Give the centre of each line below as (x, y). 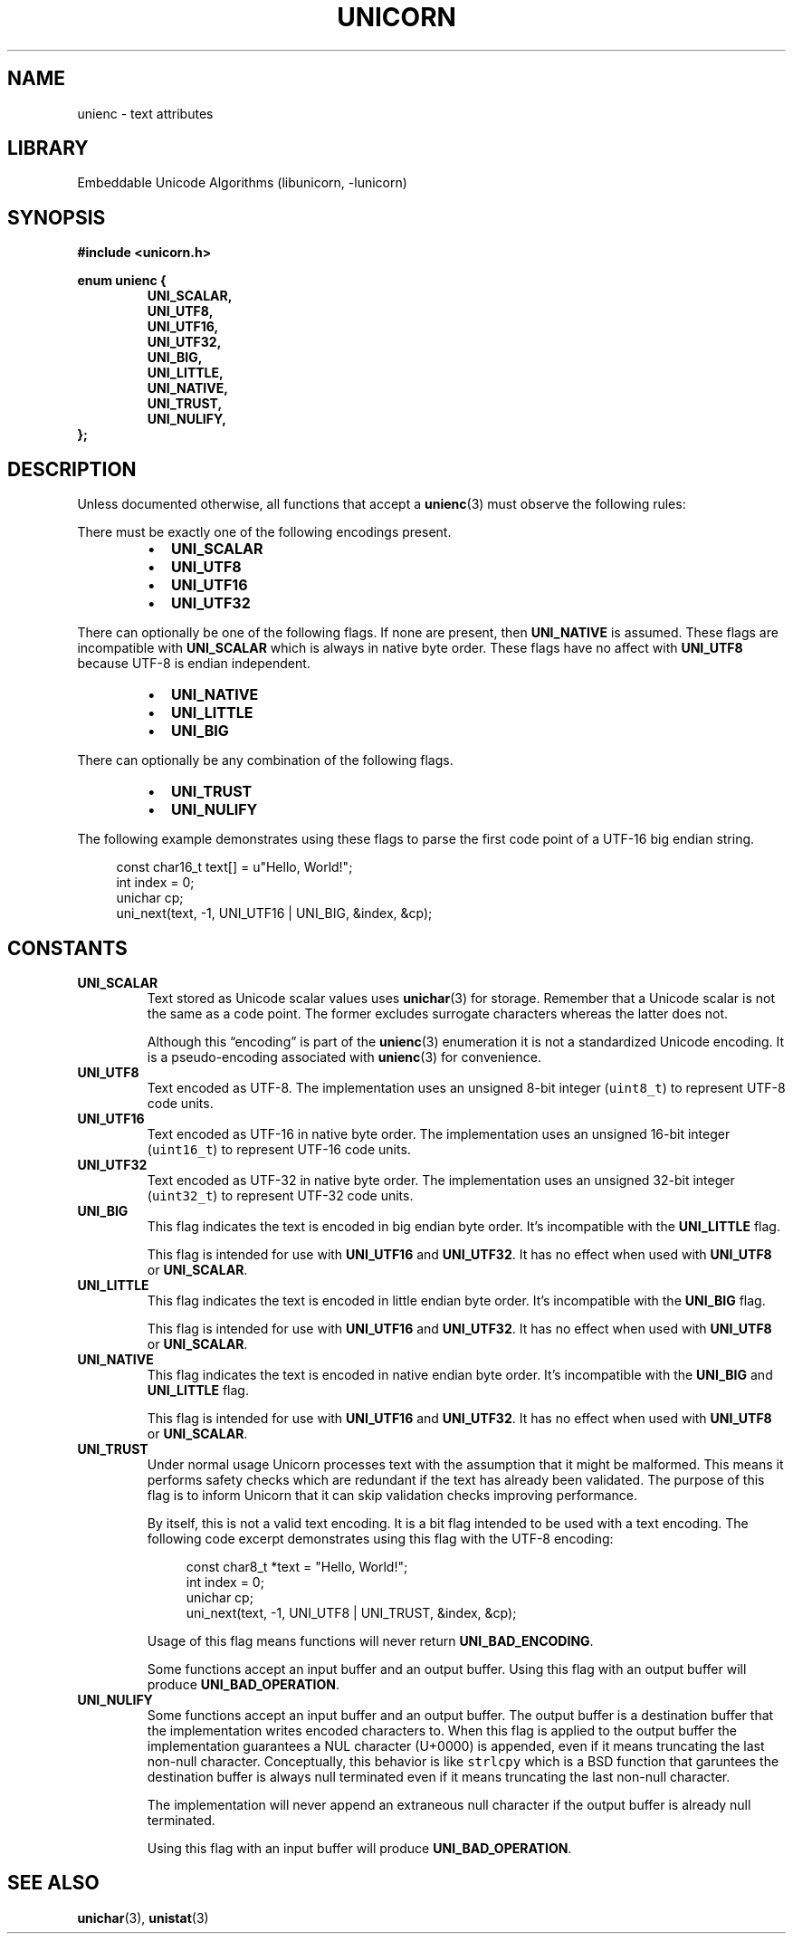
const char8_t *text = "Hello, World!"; (297, 1566)
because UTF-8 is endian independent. (194, 664)
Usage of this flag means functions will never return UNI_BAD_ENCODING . (370, 1640)
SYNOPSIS (57, 217)
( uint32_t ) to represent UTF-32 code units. (280, 1195)
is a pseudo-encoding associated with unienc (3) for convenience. (344, 1057)
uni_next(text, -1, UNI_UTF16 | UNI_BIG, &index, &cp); (274, 913)
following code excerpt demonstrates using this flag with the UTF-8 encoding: (380, 1538)
